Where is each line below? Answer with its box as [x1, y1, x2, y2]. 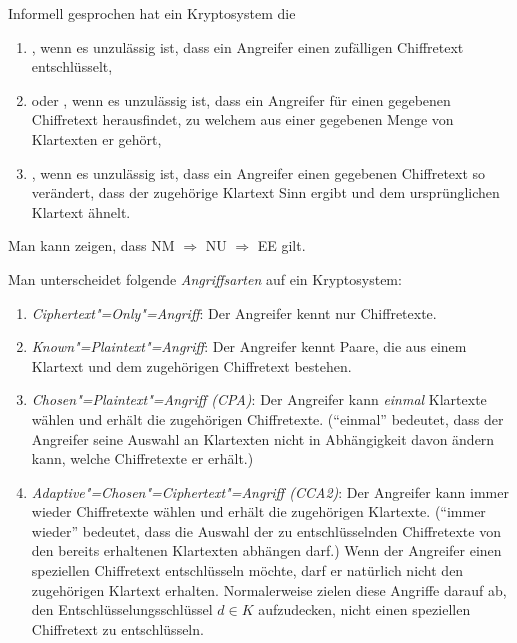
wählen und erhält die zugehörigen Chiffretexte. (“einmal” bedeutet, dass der [31, 408, 504, 429]
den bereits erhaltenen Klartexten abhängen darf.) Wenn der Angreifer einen [31, 540, 502, 561]
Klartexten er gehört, [31, 128, 162, 149]
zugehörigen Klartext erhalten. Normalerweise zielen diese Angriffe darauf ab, [31, 579, 507, 600]
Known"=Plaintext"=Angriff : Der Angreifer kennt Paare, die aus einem [31, 336, 467, 357]
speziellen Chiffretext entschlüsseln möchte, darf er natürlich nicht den [31, 560, 464, 581]
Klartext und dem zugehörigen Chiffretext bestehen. [31, 355, 352, 376]
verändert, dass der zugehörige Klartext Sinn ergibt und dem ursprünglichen [31, 182, 500, 203]
